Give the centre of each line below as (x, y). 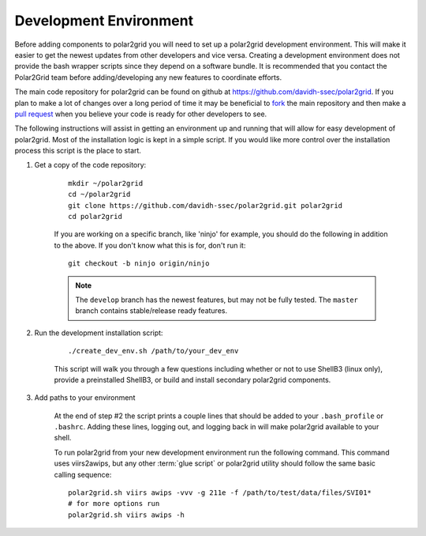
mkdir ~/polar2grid (106, 183)
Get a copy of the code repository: (90, 165)
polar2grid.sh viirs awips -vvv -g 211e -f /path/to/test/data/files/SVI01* (220, 493)
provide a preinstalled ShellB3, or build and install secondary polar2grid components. (192, 379)
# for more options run (114, 504)
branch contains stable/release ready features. (151, 311)
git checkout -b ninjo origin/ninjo (139, 264)
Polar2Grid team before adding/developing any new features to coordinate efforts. (148, 77)
